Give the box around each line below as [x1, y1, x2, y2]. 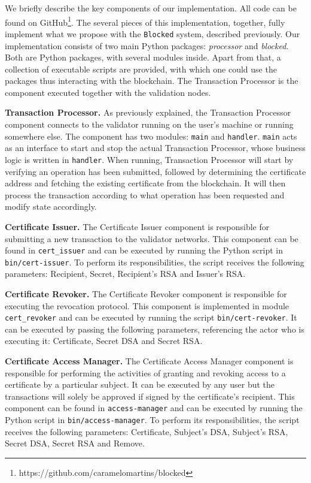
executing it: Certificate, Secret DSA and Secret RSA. [5, 334, 203, 347]
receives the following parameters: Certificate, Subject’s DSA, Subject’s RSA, [5, 425, 288, 437]
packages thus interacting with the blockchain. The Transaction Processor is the [5, 74, 298, 87]
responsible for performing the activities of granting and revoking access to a [5, 366, 286, 379]
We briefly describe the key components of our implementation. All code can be [5, 2, 297, 14]
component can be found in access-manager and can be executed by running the [5, 402, 303, 414]
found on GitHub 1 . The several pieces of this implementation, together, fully [5, 14, 285, 28]
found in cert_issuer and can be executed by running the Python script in [5, 244, 283, 256]
